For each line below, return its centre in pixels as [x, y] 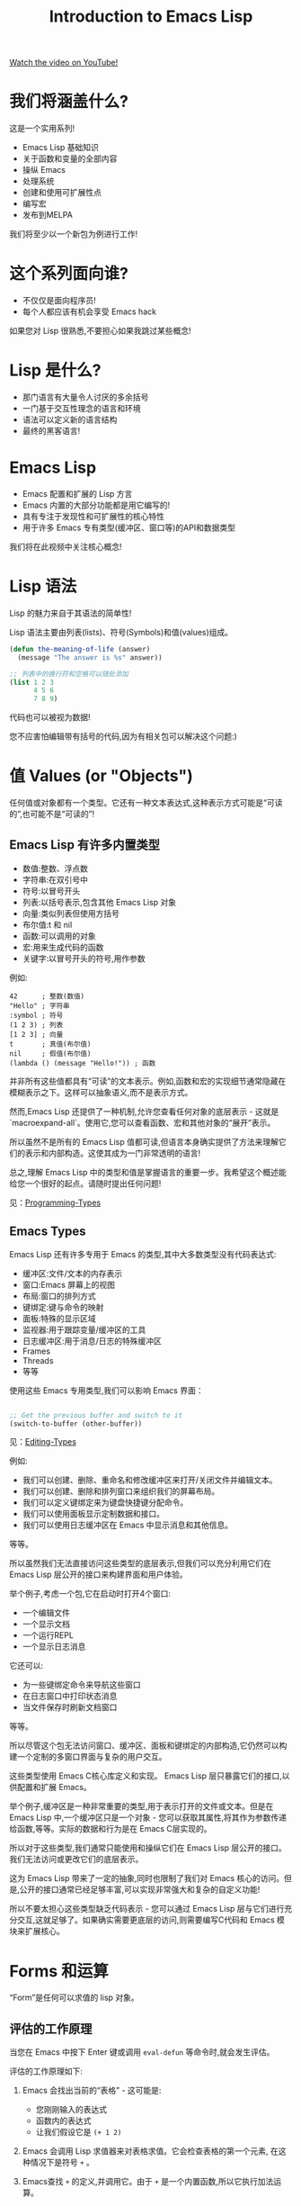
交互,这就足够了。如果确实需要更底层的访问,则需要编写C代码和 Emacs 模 [151, 1920]
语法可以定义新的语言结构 [70, 419]
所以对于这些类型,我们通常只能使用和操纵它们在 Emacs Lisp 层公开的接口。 [148, 1848]
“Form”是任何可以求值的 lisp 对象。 [74, 1998]
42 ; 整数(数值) [47, 996]
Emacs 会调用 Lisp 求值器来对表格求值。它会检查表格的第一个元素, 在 [150, 2151]
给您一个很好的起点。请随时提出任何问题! [85, 1183]
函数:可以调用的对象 [59, 936]
